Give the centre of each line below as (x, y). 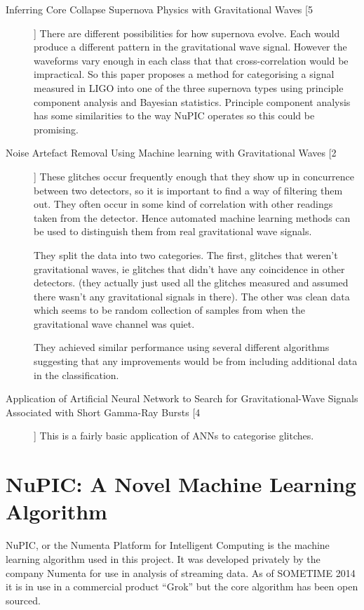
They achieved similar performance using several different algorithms (182, 347)
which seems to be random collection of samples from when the (169, 310)
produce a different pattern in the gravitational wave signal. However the (190, 47)
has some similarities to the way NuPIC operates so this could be (174, 115)
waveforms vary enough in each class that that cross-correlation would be (191, 60)
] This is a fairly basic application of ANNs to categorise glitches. (174, 436)
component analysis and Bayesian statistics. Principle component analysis (192, 101)
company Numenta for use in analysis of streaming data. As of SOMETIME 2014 (181, 572)
